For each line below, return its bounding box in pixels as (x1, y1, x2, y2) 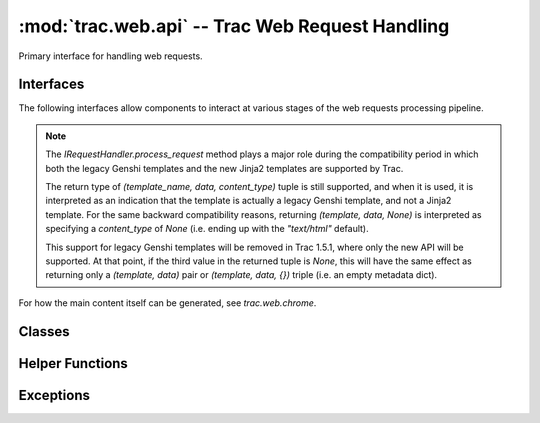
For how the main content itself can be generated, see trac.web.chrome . (18, 296, 317, 309)
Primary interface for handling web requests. (18, 50, 204, 62)
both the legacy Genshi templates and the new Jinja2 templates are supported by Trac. (45, 162, 404, 174)
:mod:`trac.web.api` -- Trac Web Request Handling (18, 15, 450, 37)
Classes (18, 323, 70, 340)
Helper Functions (18, 355, 129, 372)
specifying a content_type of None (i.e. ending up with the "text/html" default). (45, 223, 369, 235)
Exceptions (18, 386, 90, 404)
